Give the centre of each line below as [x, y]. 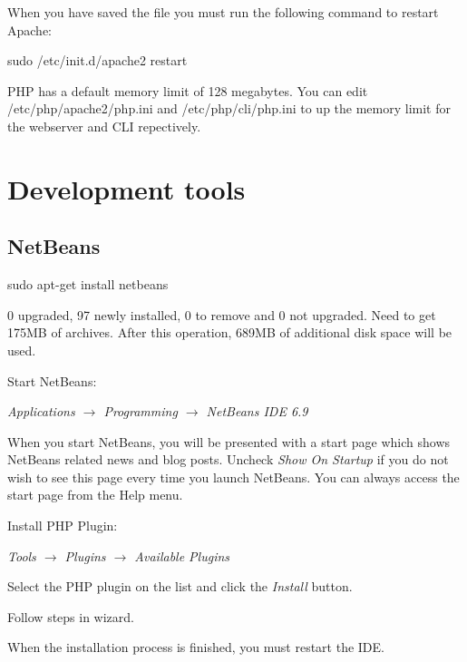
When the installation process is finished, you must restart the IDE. [196, 647]
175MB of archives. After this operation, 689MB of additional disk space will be [230, 332]
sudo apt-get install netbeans [88, 284]
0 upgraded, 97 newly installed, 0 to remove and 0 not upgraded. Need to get [222, 314]
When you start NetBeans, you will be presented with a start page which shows [229, 441]
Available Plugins [182, 555]
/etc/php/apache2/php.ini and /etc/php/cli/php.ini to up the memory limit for [229, 108]
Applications [41, 411]
